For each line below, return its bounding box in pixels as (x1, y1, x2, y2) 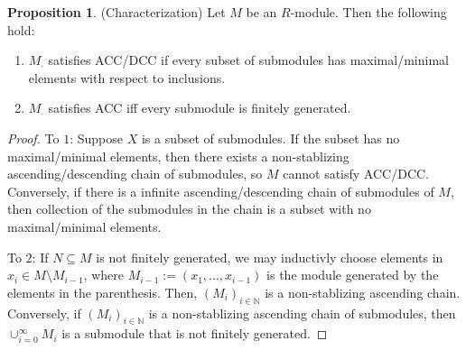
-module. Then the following (290, 3, 447, 21)
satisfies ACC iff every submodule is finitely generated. (48, 98, 351, 117)
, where (83, 265, 124, 284)
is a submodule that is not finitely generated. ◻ (61, 324, 328, 343)
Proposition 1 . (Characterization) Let (7, 3, 226, 21)
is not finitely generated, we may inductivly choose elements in (96, 247, 443, 266)
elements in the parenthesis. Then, (7, 282, 198, 301)
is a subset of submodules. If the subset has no (141, 128, 400, 147)
